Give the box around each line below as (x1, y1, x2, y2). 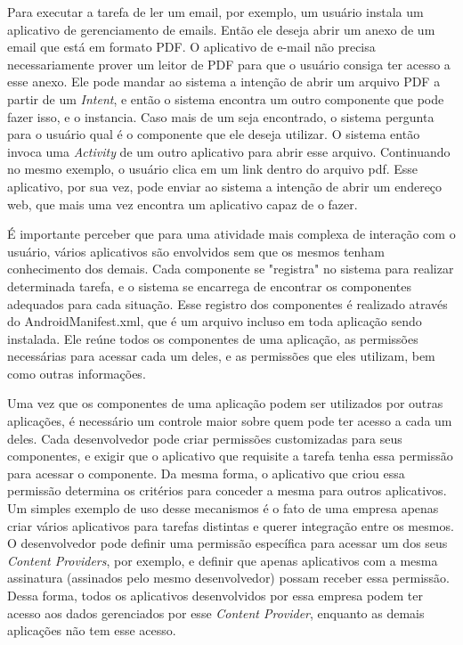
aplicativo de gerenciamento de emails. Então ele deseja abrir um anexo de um (7, 20, 435, 38)
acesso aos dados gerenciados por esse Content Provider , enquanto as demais (7, 603, 425, 622)
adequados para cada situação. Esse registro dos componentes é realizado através (7, 294, 448, 313)
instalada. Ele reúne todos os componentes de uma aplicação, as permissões (7, 329, 418, 347)
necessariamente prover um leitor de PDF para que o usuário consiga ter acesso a (7, 54, 451, 73)
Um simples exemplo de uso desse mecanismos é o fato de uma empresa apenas (7, 499, 439, 518)
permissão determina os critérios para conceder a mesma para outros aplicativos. (7, 481, 447, 500)
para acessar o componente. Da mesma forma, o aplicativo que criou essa (7, 463, 405, 482)
